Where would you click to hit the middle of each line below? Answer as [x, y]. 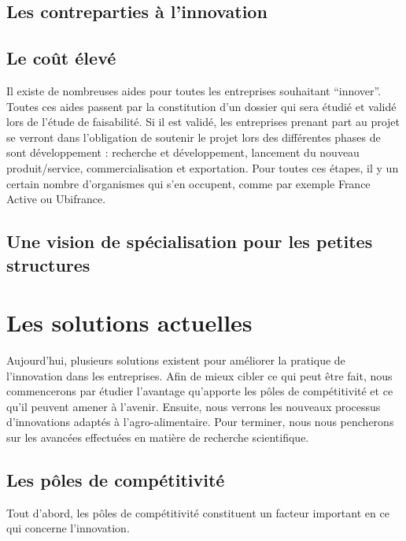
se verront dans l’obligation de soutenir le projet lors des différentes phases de [194, 137]
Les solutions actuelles [129, 322]
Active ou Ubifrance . [56, 199]
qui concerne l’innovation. [68, 528]
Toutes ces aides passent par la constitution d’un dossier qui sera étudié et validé [201, 106]
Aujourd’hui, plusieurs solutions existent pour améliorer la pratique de [176, 360]
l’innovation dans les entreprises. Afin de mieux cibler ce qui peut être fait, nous [199, 375]
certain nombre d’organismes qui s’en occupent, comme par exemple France [188, 183]
